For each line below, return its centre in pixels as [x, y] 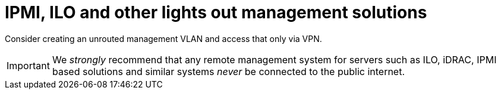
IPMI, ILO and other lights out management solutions [216, 12]
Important [28, 65]
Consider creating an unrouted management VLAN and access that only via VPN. [163, 38]
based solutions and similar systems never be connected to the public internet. [229, 71]
